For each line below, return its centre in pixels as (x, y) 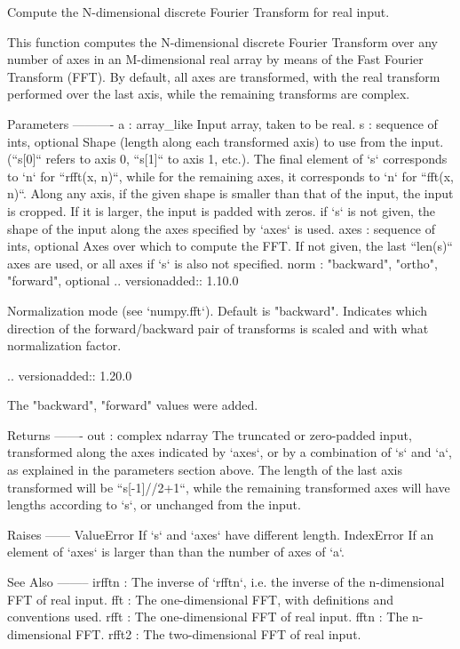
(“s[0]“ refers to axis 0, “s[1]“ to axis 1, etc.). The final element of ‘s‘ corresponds (227, 159)
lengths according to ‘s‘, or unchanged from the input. (154, 505)
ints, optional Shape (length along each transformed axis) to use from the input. (226, 141)
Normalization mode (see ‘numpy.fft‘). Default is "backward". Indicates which (217, 310)
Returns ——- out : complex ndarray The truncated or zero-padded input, (210, 434)
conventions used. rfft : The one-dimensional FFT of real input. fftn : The (208, 617)
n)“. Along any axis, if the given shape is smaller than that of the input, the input (230, 193)
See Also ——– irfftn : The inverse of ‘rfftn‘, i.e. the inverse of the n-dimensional (226, 582)
